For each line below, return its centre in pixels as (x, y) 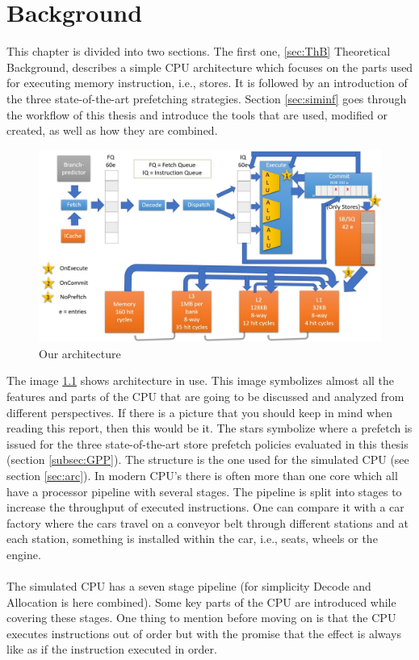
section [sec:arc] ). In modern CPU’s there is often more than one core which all (202, 475)
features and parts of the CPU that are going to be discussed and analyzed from (205, 396)
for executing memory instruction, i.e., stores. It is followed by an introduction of (207, 83)
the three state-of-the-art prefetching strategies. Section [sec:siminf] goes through (207, 98)
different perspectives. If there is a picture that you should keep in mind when (200, 412)
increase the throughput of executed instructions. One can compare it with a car (205, 507)
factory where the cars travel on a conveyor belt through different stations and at (207, 522)
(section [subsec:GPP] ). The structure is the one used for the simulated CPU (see (208, 459)
